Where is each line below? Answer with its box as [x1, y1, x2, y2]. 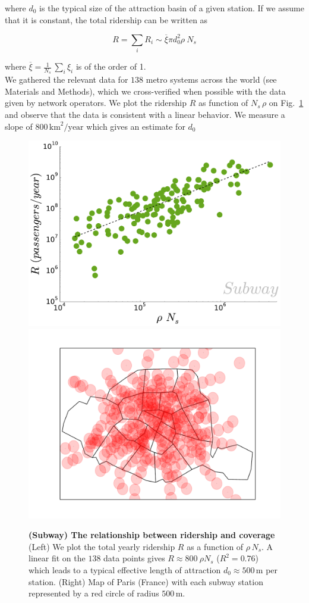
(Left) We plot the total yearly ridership [29, 540, 175, 552]
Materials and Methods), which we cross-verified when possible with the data [5, 85, 286, 97]
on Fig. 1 [269, 96, 304, 109]
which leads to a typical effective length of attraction [29, 563, 221, 576]
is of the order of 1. [75, 60, 146, 73]
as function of [198, 96, 248, 109]
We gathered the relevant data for [5, 73, 128, 86]
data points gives [103, 552, 165, 564]
